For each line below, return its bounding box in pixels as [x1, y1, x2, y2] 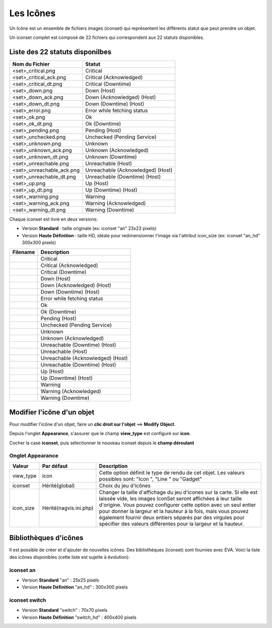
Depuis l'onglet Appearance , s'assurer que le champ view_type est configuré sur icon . [9, 431, 191, 437]
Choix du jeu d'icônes [99, 482, 151, 489]
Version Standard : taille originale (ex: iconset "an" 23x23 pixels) [22, 225, 157, 232]
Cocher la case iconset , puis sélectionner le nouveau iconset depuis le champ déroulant [9, 440, 194, 446]
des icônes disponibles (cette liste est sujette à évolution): [9, 554, 130, 560]
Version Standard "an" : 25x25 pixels [22, 577, 99, 583]
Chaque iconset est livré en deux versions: [9, 216, 98, 222]
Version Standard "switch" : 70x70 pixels [22, 607, 108, 613]
